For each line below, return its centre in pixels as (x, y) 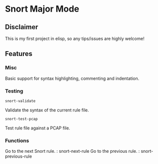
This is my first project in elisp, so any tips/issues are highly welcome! (75, 38)
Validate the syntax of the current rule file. (47, 110)
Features (19, 54)
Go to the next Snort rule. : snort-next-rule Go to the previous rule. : (72, 151)
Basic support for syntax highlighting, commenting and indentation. (72, 78)
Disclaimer (22, 27)
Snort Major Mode (42, 9)
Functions (17, 141)
